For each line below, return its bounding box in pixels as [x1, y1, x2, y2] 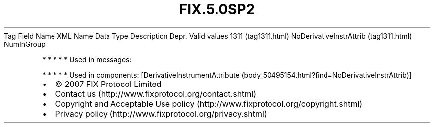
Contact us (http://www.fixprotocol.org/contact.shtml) [55, 88, 257, 99]
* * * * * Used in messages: [42, 55, 132, 64]
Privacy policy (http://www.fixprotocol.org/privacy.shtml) [55, 108, 267, 119]
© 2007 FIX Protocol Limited [55, 79, 162, 89]
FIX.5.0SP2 [179, 1, 255, 18]
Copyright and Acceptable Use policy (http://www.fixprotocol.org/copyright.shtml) [55, 98, 363, 109]
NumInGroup [4, 40, 46, 48]
